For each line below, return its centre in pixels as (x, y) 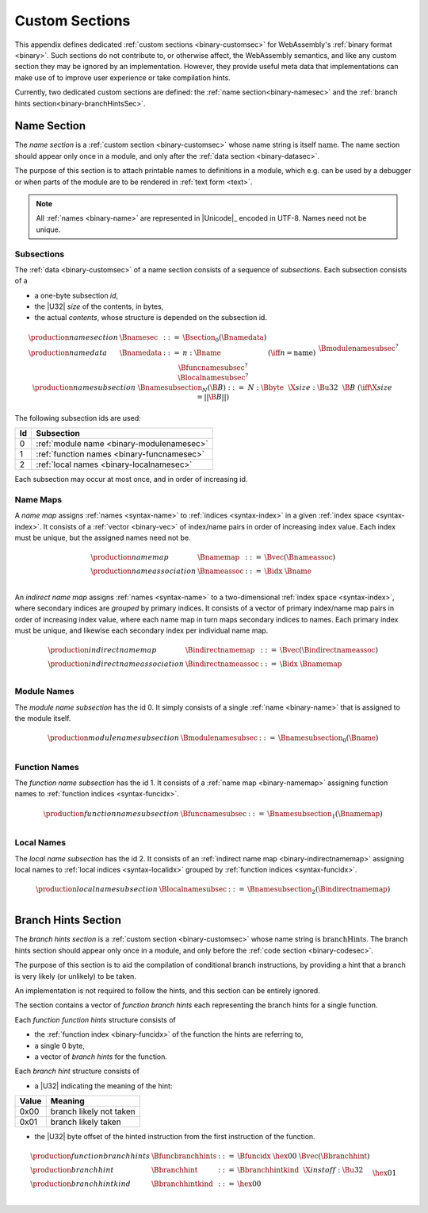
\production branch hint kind (80, 1184)
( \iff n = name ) (292, 353)
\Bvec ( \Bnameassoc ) (300, 557)
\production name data (68, 353)
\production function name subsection (111, 813)
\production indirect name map (103, 650)
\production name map (130, 557)
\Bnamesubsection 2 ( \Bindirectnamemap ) (319, 890)
